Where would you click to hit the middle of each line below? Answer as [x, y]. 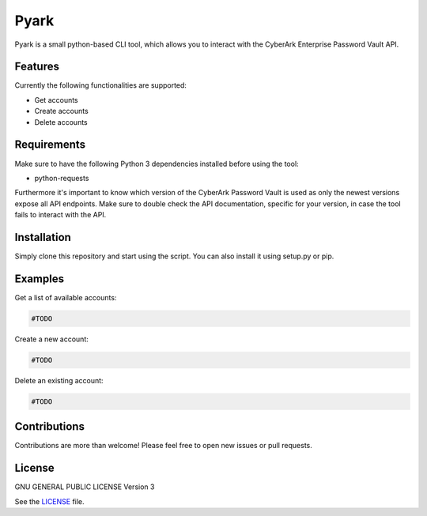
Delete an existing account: [59, 380]
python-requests [62, 178]
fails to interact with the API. [60, 215]
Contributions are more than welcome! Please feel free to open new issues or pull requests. [163, 446]
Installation [43, 237]
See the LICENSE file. [49, 501]
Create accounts [61, 111]
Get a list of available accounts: [66, 297]
